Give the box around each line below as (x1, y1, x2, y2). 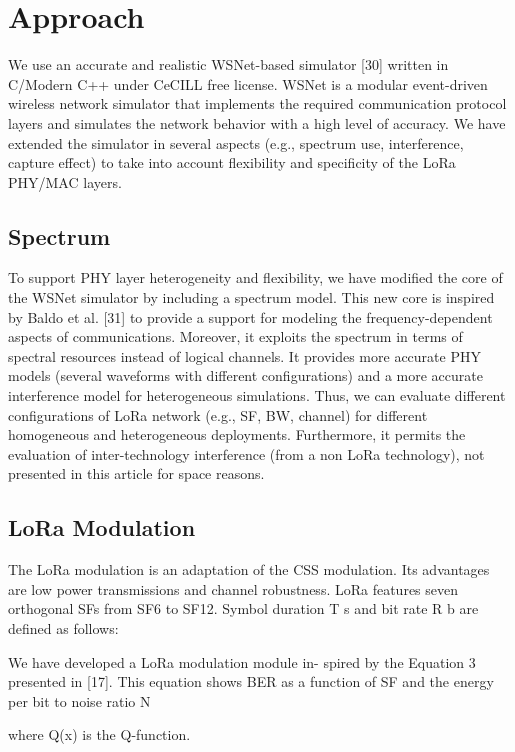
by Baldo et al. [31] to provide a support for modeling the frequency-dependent (8, 306, 493, 327)
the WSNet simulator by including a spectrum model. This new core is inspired (8, 287, 495, 308)
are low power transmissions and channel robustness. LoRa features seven (8, 578, 459, 599)
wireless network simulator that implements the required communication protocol (8, 93, 507, 114)
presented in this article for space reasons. (8, 463, 265, 484)
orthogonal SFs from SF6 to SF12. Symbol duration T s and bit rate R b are (8, 598, 479, 619)
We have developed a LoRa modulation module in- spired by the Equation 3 (8, 651, 476, 672)
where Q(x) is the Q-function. (8, 724, 191, 745)
